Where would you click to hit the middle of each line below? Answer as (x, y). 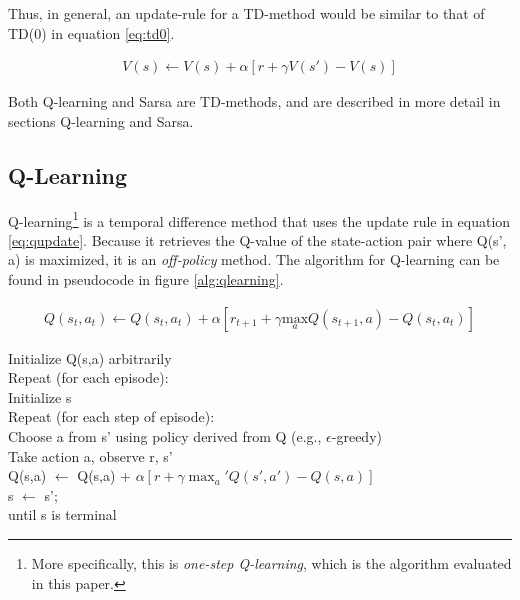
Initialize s (40, 396)
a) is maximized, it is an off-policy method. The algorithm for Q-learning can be (254, 259)
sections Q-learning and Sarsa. (101, 120)
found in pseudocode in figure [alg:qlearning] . (146, 279)
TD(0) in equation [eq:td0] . (91, 32)
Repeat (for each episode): (88, 377)
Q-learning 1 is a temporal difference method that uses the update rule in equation (259, 219)
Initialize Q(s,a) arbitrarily (90, 357)
